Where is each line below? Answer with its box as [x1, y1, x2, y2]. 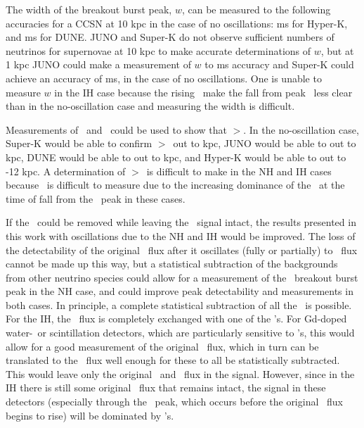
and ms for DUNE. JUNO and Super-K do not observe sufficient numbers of [6, 30, 334, 44]
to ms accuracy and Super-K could [204, 57, 354, 72]
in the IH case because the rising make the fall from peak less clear [54, 84, 353, 99]
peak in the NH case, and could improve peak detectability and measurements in [6, 284, 353, 298]
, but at [320, 43, 354, 58]
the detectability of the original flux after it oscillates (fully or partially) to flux [6, 242, 358, 257]
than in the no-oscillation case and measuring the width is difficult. [6, 99, 295, 113]
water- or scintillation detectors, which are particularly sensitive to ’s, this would [6, 325, 355, 340]
